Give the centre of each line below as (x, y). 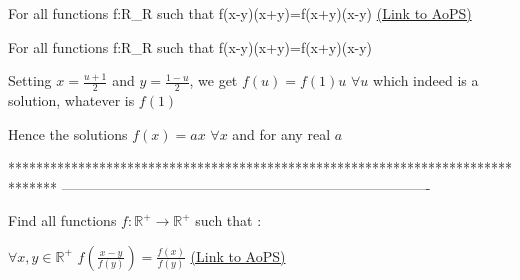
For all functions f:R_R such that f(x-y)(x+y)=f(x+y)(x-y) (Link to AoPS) (240, 13)
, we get (213, 80)
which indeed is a (426, 80)
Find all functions (62, 220)
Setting (30, 80)
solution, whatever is (71, 100)
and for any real (281, 133)
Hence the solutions (68, 133)
